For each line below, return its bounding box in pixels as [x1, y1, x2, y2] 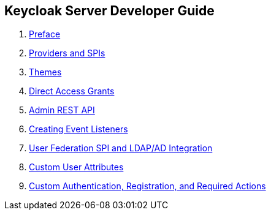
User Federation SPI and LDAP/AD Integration [29, 143, 213, 154]
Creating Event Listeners [29, 124, 128, 135]
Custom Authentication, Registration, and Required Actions [29, 181, 266, 192]
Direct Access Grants [29, 86, 115, 97]
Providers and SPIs [29, 48, 105, 59]
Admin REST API [29, 105, 95, 116]
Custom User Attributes [29, 162, 124, 173]
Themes [29, 67, 62, 78]
